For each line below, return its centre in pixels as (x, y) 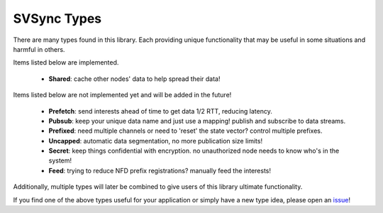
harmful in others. (39, 49)
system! (60, 160)
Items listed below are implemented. (66, 62)
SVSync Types (57, 18)
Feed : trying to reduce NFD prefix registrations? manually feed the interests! (160, 170)
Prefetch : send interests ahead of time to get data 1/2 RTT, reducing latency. (161, 111)
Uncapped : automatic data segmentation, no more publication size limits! (155, 141)
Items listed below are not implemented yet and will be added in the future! (122, 95)
